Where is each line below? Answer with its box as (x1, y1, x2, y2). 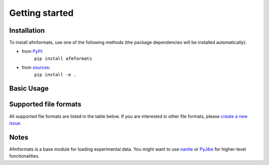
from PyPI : (21, 49, 43, 55)
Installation (9, 26, 45, 35)
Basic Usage (9, 84, 49, 93)
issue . (9, 120, 22, 126)
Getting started (9, 7, 74, 18)
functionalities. (9, 153, 40, 159)
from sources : (21, 64, 51, 70)
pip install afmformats (34, 55, 92, 61)
